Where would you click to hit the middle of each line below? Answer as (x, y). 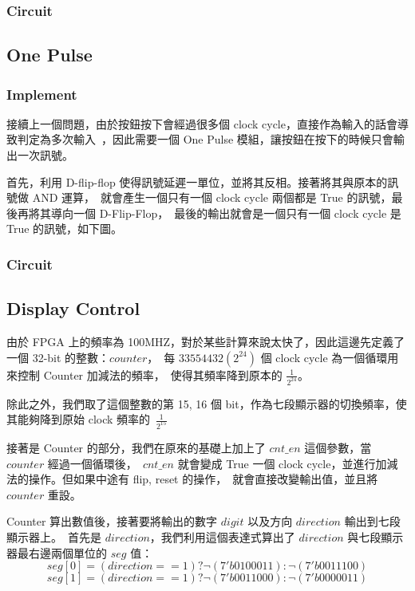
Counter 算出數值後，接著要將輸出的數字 (112, 521)
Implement (42, 94)
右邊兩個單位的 (67, 552)
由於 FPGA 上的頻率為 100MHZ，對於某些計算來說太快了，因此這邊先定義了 (206, 342)
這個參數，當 (338, 447)
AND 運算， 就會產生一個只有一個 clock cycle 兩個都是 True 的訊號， (212, 197)
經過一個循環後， (92, 463)
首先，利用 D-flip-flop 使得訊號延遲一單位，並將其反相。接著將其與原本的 (197, 181)
